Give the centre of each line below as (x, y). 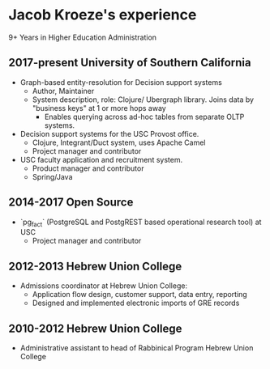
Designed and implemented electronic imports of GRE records (136, 303)
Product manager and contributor (88, 168)
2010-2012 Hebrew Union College (95, 328)
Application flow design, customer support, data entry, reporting (139, 295)
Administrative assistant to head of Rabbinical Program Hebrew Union (137, 348)
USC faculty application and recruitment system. (101, 159)
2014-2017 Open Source (71, 203)
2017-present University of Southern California (130, 63)
